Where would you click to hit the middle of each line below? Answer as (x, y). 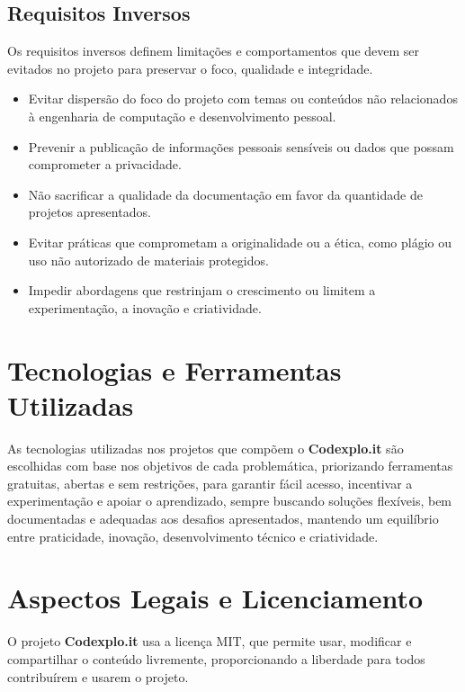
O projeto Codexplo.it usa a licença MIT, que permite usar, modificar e (210, 641)
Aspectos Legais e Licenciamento (215, 598)
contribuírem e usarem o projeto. (98, 676)
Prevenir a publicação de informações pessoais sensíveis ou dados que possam (241, 146)
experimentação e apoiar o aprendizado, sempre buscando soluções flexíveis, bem (230, 501)
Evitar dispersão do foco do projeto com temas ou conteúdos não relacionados (243, 99)
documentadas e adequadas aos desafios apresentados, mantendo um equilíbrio (223, 519)
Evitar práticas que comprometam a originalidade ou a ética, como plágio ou (240, 242)
